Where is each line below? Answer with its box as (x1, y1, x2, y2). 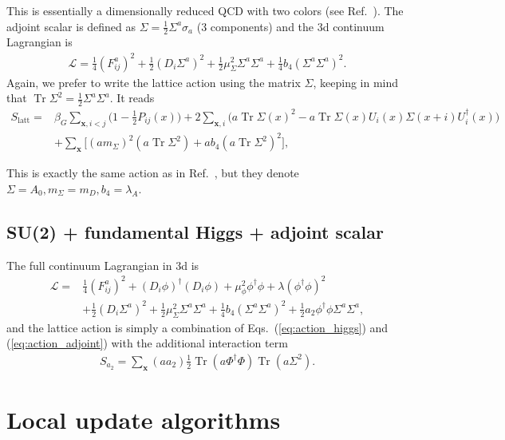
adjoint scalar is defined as (6, 18, 136, 34)
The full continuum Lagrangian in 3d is (6, 256, 199, 273)
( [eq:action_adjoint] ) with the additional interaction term (6, 335, 288, 351)
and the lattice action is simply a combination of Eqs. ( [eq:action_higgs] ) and (6, 319, 389, 335)
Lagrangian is (6, 34, 73, 50)
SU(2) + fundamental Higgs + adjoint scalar (6, 219, 384, 244)
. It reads (109, 89, 155, 106)
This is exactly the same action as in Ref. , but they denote (6, 165, 299, 181)
